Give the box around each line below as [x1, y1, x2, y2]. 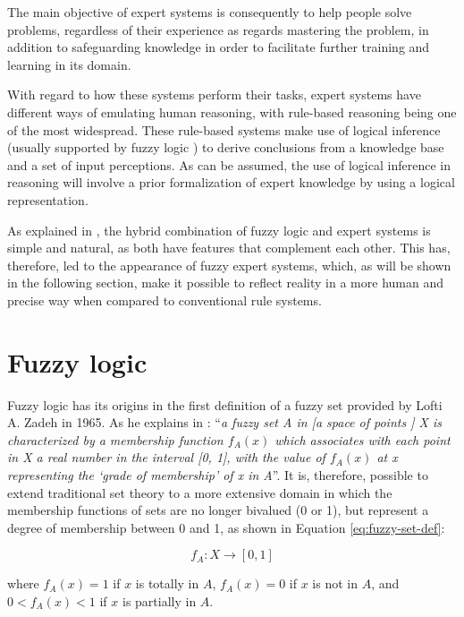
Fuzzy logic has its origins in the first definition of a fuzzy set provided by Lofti [7, 395, 443, 414]
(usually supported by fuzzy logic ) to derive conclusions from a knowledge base [7, 138, 444, 157]
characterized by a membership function [7, 430, 224, 449]
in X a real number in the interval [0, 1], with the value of [7, 448, 325, 467]
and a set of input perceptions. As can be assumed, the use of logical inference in [7, 155, 451, 174]
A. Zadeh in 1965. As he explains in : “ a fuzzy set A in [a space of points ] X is [7, 413, 442, 432]
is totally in [135, 574, 199, 593]
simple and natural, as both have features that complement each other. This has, [7, 238, 451, 257]
